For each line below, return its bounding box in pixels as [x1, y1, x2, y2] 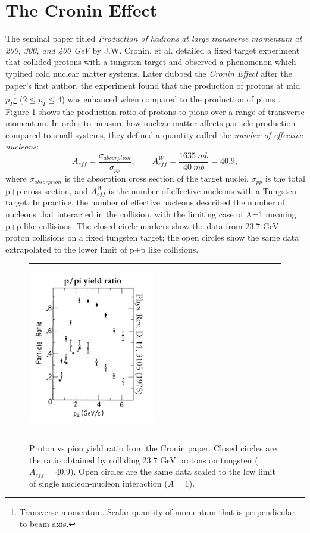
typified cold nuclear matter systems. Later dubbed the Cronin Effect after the [5, 67, 292, 79]
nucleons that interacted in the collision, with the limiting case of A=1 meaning [5, 208, 296, 220]
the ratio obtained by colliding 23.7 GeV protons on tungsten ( [29, 453, 258, 466]
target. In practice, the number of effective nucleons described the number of [5, 196, 285, 208]
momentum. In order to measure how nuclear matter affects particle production [5, 117, 296, 129]
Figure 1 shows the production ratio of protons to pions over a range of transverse [5, 105, 305, 117]
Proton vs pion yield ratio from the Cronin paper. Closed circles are [29, 442, 277, 454]
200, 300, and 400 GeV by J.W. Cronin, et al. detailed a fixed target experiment [5, 43, 300, 56]
